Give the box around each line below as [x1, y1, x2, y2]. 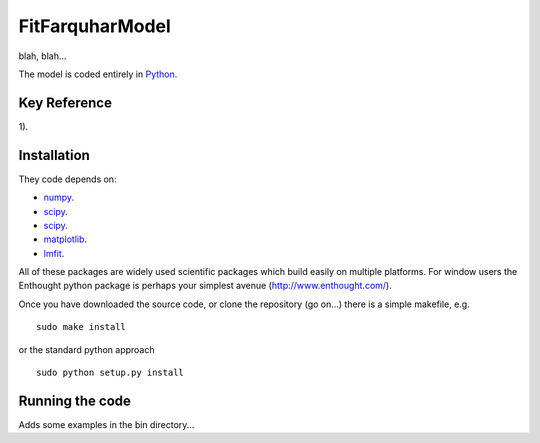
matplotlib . [43, 233, 88, 245]
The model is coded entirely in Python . [18, 68, 178, 80]
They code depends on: [18, 173, 117, 185]
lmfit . [43, 247, 65, 259]
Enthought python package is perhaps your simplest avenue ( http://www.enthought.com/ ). [18, 280, 392, 292]
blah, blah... [18, 50, 67, 62]
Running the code [18, 392, 132, 409]
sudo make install [36, 321, 127, 333]
